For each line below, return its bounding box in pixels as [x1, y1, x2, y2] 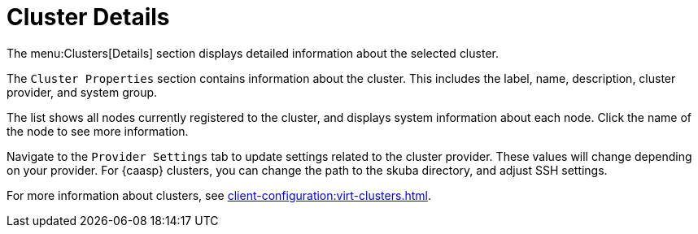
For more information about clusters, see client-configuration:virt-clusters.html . [7, 188, 431, 202]
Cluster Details [7, 3, 170, 31]
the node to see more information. [7, 123, 189, 138]
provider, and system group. [7, 84, 158, 99]
